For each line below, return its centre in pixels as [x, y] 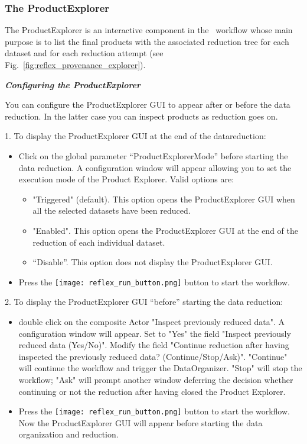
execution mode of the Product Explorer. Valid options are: [126, 179]
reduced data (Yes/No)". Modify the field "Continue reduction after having [154, 345]
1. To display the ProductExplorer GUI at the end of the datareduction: [135, 136]
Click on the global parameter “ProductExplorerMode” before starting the [153, 155]
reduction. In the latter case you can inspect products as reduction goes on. [141, 116]
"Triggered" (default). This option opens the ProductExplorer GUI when [164, 199]
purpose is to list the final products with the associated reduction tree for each [147, 41]
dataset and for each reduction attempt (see [84, 53]
